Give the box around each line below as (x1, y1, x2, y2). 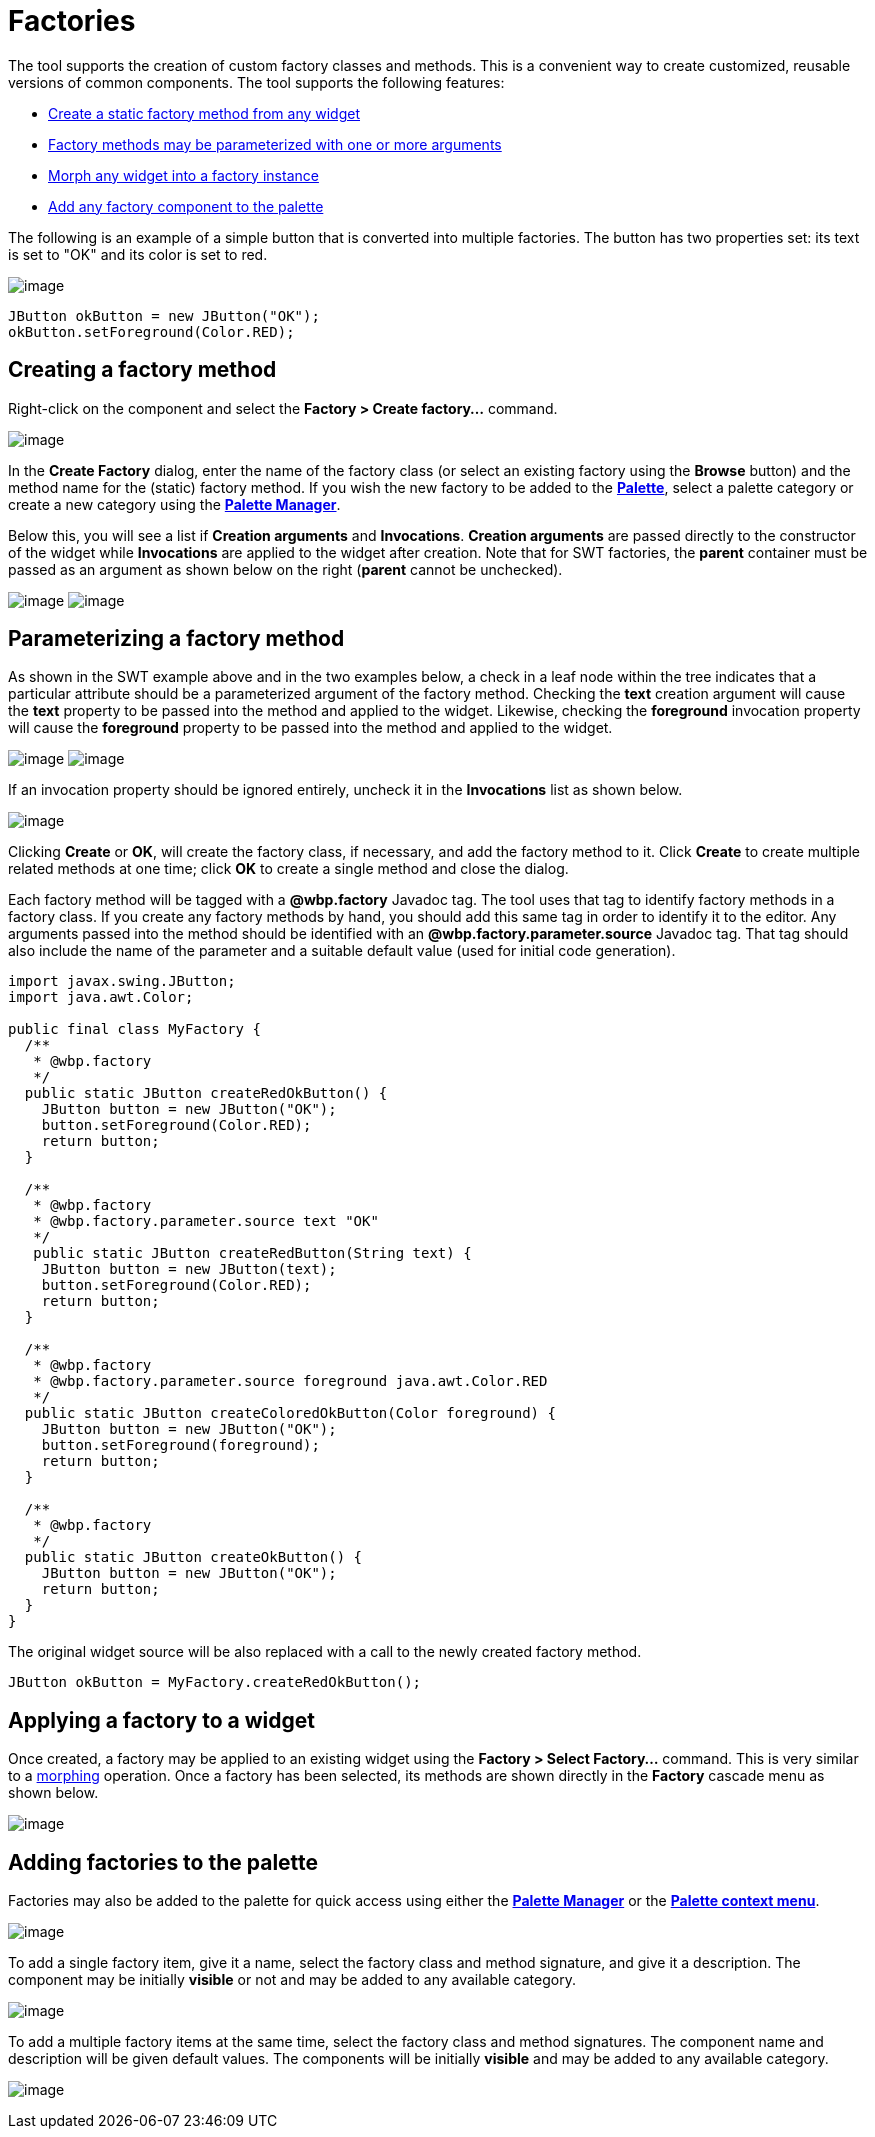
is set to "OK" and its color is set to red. (8, 245, 268, 263)
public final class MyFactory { (8, 1021, 261, 1038)
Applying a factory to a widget (8, 1707, 315, 1733)
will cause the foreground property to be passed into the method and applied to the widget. (8, 719, 613, 737)
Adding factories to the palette (8, 1849, 319, 1875)
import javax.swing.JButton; (8, 973, 236, 990)
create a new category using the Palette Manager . (8, 495, 341, 513)
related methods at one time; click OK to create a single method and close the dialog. (8, 860, 569, 878)
